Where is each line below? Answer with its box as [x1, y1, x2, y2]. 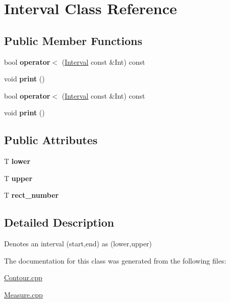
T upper [4, 172, 33, 183]
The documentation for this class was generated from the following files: [4, 255, 226, 266]
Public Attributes [4, 132, 98, 148]
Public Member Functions [4, 32, 142, 48]
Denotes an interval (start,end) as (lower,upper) [4, 238, 152, 249]
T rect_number [4, 190, 59, 200]
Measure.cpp [4, 289, 43, 299]
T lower [4, 156, 31, 166]
